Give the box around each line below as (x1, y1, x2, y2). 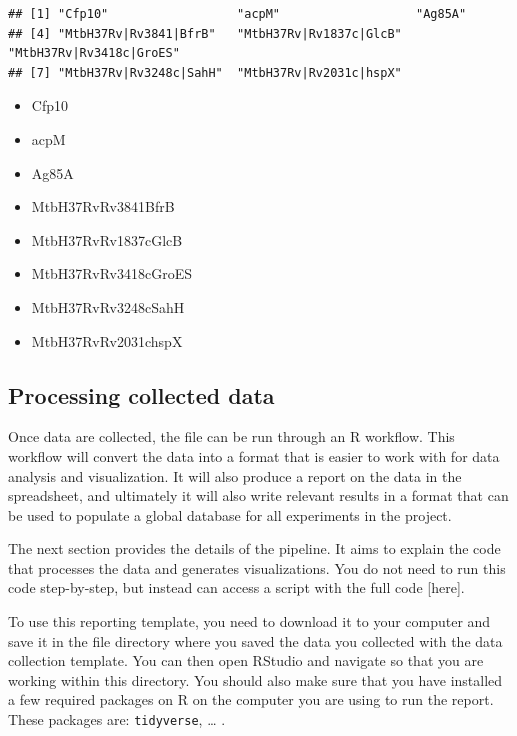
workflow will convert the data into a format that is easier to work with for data (8, 445, 500, 466)
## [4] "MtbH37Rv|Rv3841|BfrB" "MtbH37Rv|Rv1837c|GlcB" (8, 26, 402, 41)
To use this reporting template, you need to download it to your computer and (8, 611, 491, 632)
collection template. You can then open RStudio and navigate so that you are (8, 650, 484, 671)
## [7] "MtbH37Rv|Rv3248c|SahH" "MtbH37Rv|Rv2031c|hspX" (8, 65, 402, 80)
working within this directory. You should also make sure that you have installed (8, 669, 503, 690)
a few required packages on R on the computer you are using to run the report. (8, 689, 494, 710)
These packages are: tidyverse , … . (8, 709, 226, 730)
